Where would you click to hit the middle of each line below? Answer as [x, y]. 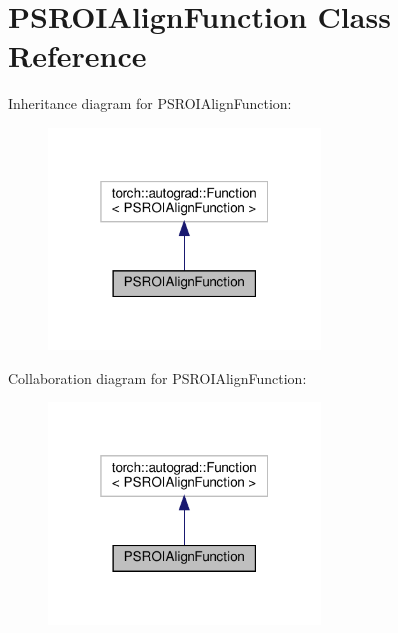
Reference [77, 55]
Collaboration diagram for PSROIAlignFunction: [157, 377]
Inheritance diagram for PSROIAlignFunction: [150, 103]
